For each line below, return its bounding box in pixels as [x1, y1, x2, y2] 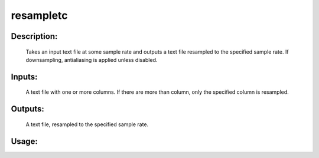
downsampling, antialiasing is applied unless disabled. [25, 56, 158, 63]
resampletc [11, 9, 68, 22]
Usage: [11, 136, 38, 146]
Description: [11, 31, 58, 41]
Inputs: [11, 71, 38, 82]
